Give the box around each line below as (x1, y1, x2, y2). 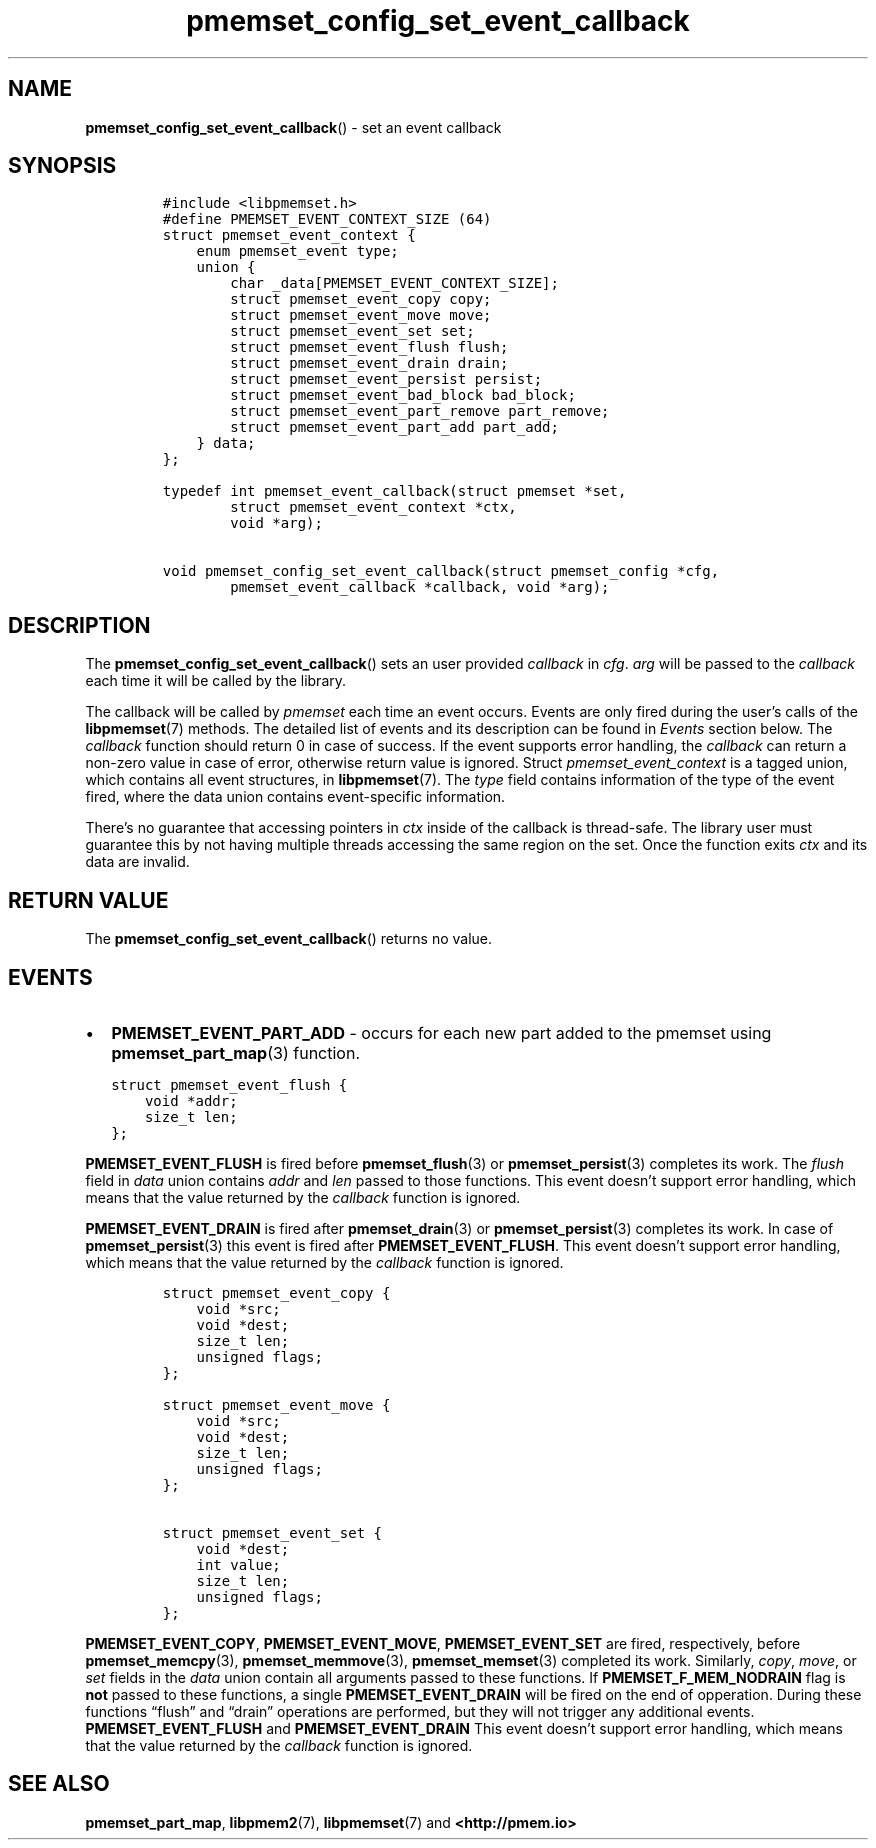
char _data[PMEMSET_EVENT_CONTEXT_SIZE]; (230, 275, 559, 292)
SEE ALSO (8, 1771, 110, 1797)
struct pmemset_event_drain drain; (230, 355, 509, 372)
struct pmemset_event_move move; (230, 307, 492, 324)
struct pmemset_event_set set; (230, 323, 475, 340)
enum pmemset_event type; (196, 243, 399, 260)
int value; (196, 1556, 281, 1573)
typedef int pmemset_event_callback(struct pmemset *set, (162, 483, 627, 500)
